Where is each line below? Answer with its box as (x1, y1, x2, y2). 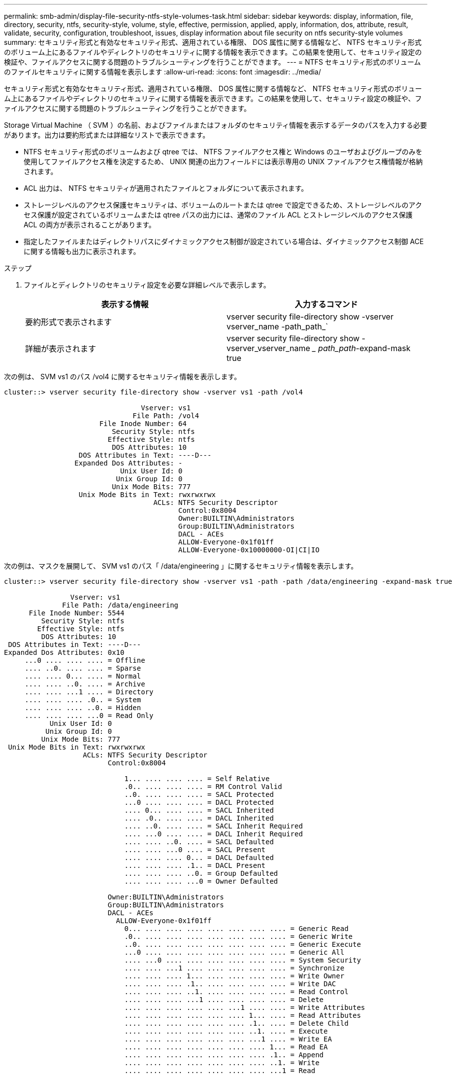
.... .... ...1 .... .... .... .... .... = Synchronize (124, 964, 345, 972)
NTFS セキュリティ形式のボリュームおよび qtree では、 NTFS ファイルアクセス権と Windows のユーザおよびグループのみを (24, 147, 423, 156)
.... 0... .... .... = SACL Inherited (124, 806, 274, 814)
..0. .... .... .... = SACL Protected (124, 790, 274, 798)
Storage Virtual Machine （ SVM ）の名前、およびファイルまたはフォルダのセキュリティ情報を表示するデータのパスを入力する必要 (4, 121, 427, 129)
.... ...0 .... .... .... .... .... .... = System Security (124, 956, 361, 964)
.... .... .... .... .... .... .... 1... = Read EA (124, 1043, 328, 1051)
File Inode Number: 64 (99, 420, 187, 428)
